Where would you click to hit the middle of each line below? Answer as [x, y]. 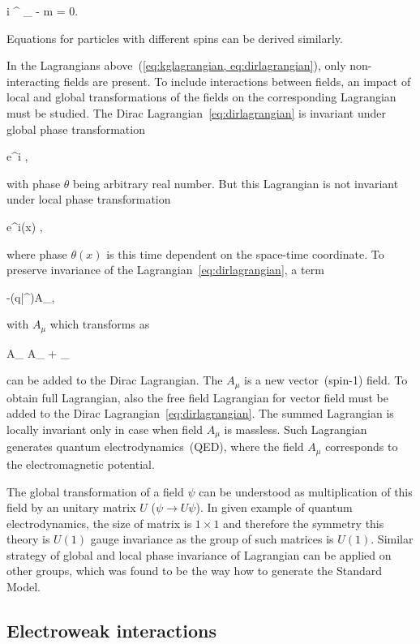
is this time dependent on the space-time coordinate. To [245, 253]
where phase [37, 253]
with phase [34, 183]
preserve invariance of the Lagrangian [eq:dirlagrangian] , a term [165, 270]
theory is [28, 539]
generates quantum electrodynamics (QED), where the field [155, 447]
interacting [33, 81]
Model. [24, 587]
